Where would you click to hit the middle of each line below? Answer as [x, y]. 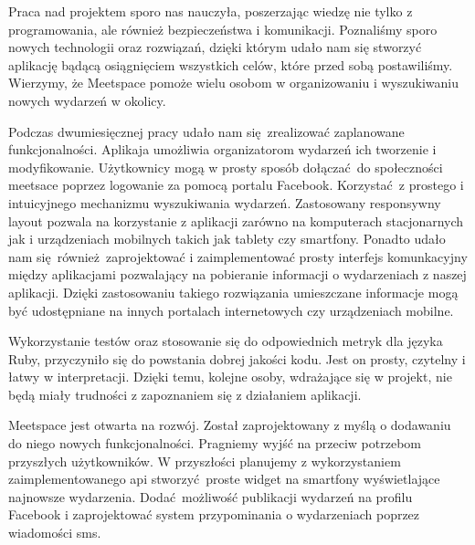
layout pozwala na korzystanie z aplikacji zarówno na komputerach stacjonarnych [236, 220]
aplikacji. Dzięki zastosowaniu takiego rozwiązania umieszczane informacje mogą [233, 292]
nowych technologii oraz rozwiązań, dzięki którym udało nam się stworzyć [215, 47]
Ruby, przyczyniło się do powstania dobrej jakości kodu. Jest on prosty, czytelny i [237, 358]
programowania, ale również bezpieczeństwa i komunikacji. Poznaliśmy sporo [223, 29]
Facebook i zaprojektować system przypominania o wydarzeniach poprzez [214, 514]
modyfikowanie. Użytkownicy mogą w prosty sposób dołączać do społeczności [226, 167]
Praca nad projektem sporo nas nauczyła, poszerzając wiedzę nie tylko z [211, 11]
